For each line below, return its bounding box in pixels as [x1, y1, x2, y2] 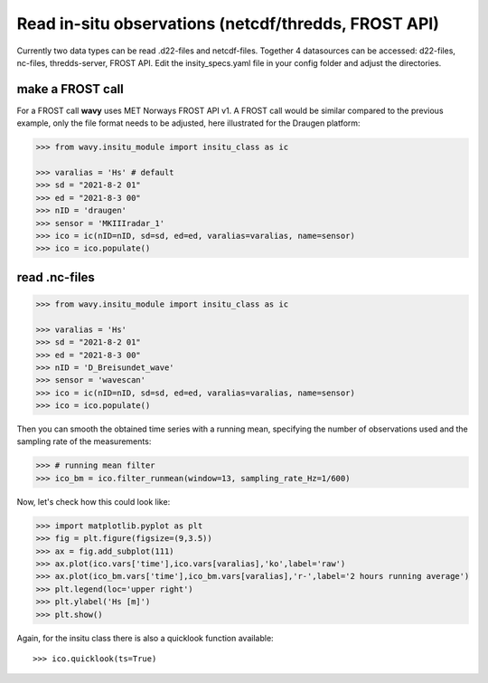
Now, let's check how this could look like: [16, 496, 171, 507]
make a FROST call [16, 81, 124, 97]
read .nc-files [16, 270, 95, 285]
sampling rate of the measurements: [16, 436, 152, 447]
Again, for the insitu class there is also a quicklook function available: [16, 632, 275, 643]
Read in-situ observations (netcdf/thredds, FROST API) [16, 14, 440, 33]
